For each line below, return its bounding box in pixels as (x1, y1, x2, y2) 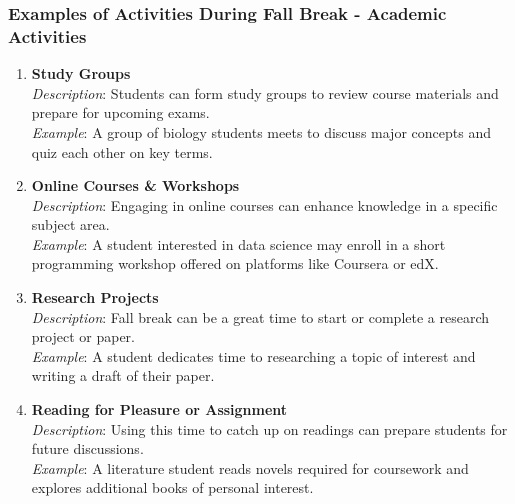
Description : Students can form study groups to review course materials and (31, 82, 499, 103)
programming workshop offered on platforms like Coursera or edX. (31, 253, 439, 274)
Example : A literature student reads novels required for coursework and (31, 457, 469, 478)
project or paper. (31, 326, 135, 347)
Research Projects (31, 287, 159, 308)
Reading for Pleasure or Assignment (31, 399, 288, 420)
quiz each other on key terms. (31, 141, 213, 162)
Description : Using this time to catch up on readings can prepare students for (31, 418, 508, 439)
